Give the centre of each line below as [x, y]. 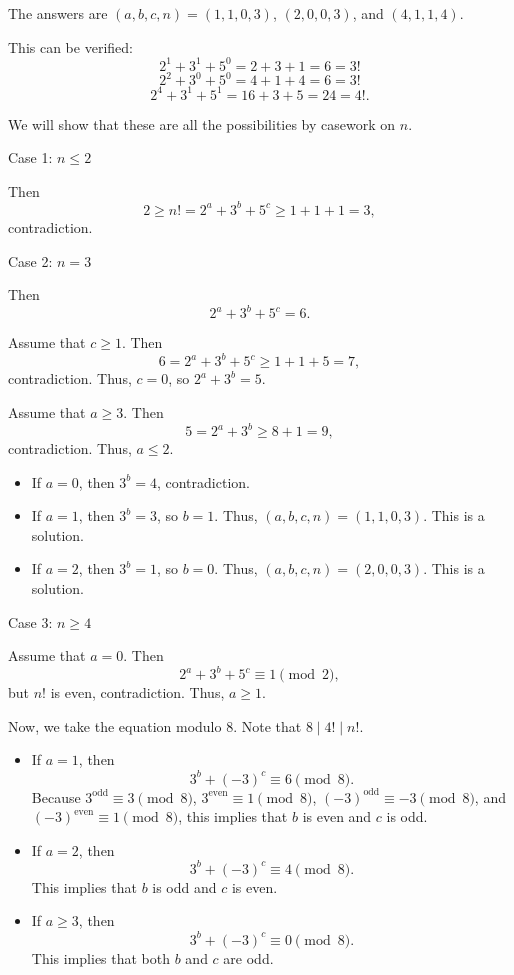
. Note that [267, 725]
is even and [337, 816]
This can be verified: [70, 46]
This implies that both [101, 957]
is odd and [184, 886]
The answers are [58, 13]
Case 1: [30, 157]
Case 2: [30, 260]
